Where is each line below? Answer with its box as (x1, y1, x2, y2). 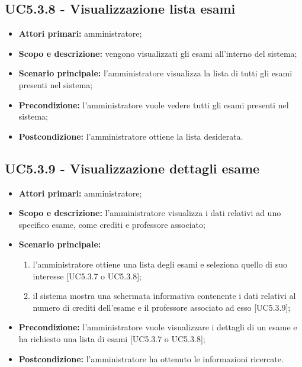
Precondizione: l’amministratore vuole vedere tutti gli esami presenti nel (18, 98, 289, 111)
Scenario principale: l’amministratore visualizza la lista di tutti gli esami (18, 67, 293, 79)
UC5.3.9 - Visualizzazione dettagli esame (5, 159, 260, 177)
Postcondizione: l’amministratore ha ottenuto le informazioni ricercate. (18, 352, 284, 365)
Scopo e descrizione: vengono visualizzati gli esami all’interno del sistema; (18, 47, 297, 59)
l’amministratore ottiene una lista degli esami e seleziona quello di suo (33, 257, 287, 270)
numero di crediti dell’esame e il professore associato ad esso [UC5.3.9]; (33, 301, 291, 313)
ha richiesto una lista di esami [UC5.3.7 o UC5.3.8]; (18, 332, 205, 345)
